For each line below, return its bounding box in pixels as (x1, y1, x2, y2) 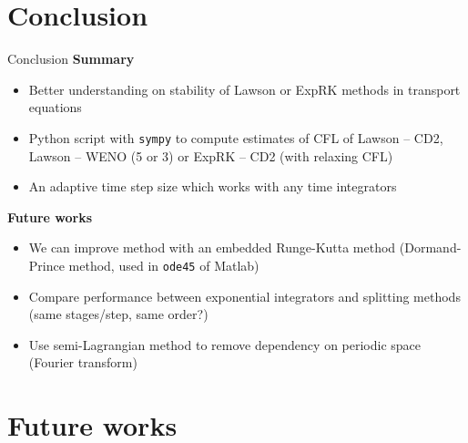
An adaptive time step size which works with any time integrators (28, 177, 397, 196)
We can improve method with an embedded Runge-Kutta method (28, 238, 396, 257)
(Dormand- (399, 238, 462, 257)
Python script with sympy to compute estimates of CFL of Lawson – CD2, (28, 128, 443, 147)
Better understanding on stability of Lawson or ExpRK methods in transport (28, 79, 461, 98)
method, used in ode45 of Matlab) (68, 255, 259, 274)
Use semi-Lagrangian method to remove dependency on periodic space (28, 335, 422, 354)
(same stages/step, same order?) (28, 304, 209, 324)
